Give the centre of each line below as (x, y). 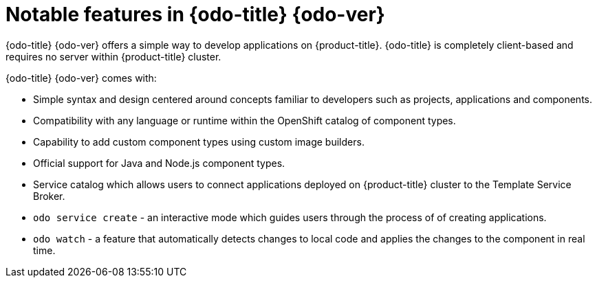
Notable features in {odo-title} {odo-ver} (195, 14)
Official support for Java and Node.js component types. (159, 163)
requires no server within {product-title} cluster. (113, 56)
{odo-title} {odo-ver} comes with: (81, 78)
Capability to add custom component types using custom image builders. (199, 141)
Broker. (49, 196)
